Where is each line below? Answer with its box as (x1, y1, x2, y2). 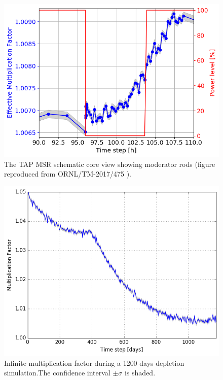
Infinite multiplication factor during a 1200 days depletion (4, 357, 184, 368)
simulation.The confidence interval (4, 367, 110, 378)
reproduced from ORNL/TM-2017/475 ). (4, 168, 131, 179)
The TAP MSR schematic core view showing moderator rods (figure (4, 158, 215, 169)
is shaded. (124, 367, 156, 378)
